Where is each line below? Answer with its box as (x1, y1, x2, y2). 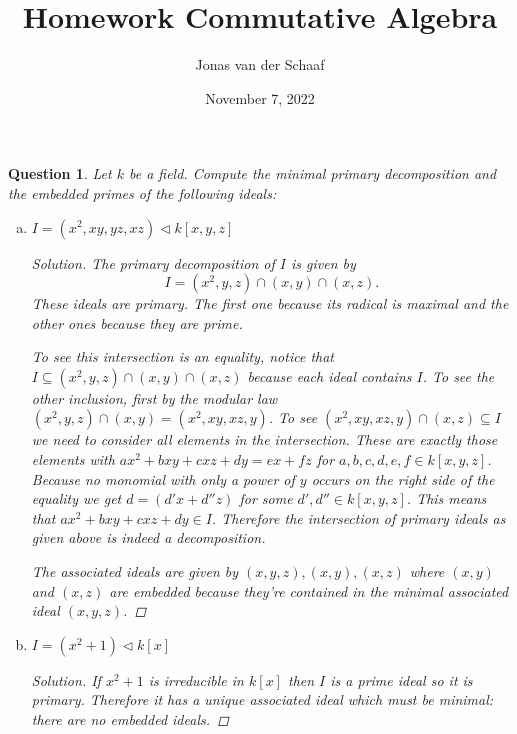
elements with (31, 449, 115, 470)
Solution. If (31, 669, 101, 690)
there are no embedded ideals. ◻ (31, 709, 229, 729)
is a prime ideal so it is (330, 669, 473, 690)
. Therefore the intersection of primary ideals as (211, 507, 506, 528)
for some (239, 488, 293, 509)
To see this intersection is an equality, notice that (31, 346, 334, 367)
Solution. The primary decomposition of (31, 252, 275, 273)
